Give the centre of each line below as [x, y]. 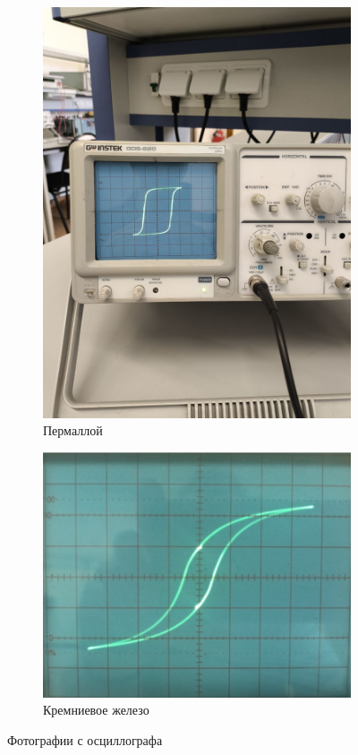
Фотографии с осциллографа [85, 739]
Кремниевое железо [96, 710]
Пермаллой [73, 430]
